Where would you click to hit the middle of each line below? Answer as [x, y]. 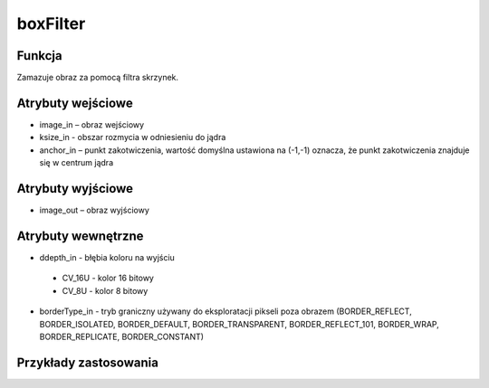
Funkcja [39, 56]
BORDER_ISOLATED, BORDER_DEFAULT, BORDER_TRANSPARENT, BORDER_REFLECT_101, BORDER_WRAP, [239, 324]
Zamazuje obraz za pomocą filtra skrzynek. [98, 78]
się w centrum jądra [76, 163]
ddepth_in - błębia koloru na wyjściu [107, 257]
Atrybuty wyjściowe [75, 189]
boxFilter [51, 24]
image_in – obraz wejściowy [92, 124]
